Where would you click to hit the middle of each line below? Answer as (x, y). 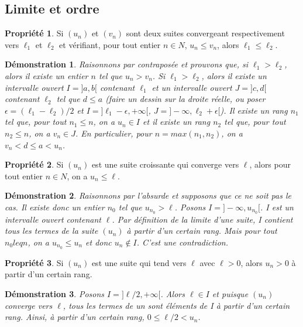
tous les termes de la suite (51, 231)
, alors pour (270, 164)
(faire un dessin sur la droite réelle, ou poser (185, 99)
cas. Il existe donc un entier (55, 207)
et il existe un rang (177, 122)
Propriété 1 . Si (34, 33)
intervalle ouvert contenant (53, 219)
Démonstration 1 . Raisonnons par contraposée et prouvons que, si (127, 64)
